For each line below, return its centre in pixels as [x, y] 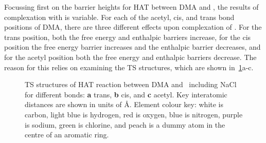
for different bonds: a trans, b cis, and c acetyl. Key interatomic [126, 94]
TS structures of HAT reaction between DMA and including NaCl [131, 84]
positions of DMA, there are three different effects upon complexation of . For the [133, 27]
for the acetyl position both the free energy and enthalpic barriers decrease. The [130, 57]
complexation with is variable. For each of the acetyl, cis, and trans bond [119, 17]
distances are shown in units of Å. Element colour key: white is [124, 104]
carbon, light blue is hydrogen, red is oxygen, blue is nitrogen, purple [134, 114]
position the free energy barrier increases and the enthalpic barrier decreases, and [132, 47]
